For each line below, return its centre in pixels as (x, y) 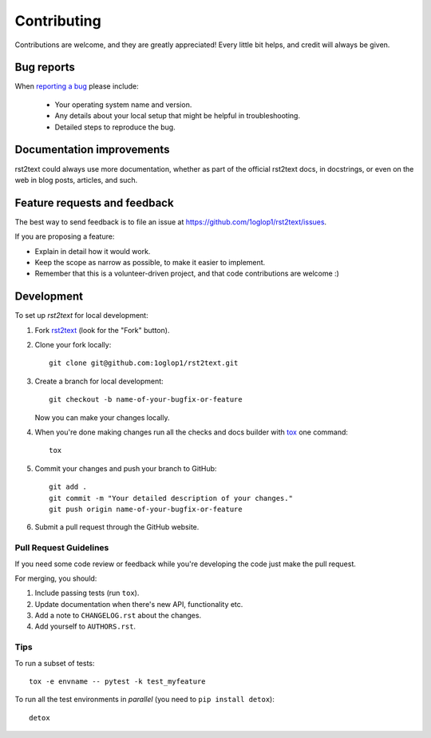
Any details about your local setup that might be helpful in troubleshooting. (178, 116)
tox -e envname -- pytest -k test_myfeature (118, 682)
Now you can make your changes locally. (102, 417)
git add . (68, 487)
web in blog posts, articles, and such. (76, 180)
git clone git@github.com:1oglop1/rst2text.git (144, 363)
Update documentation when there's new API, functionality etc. (139, 604)
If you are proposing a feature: (65, 236)
